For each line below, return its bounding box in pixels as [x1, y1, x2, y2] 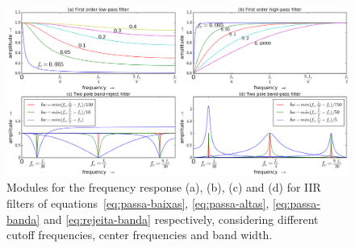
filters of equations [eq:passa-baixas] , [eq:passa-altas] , [6, 194, 269, 211]
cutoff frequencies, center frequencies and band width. [6, 226, 273, 243]
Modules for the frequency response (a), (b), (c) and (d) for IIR [6, 179, 321, 196]
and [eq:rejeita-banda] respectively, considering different [43, 210, 319, 227]
